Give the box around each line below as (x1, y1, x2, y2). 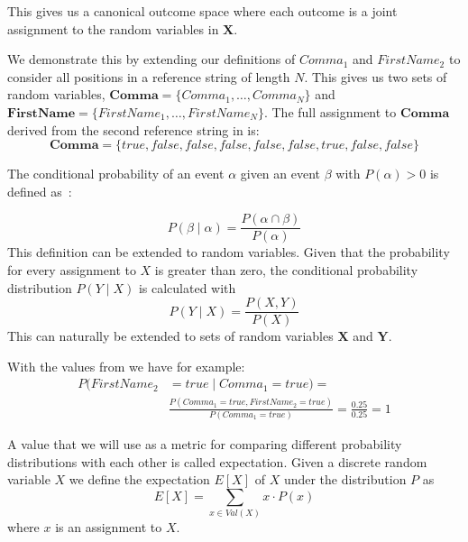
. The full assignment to (263, 102, 397, 121)
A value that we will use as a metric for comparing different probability (7, 435, 402, 454)
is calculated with (138, 278, 236, 297)
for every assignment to (7, 261, 136, 279)
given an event (240, 164, 321, 183)
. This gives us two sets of (304, 67, 447, 86)
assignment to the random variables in (7, 19, 219, 38)
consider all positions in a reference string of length (7, 67, 290, 86)
